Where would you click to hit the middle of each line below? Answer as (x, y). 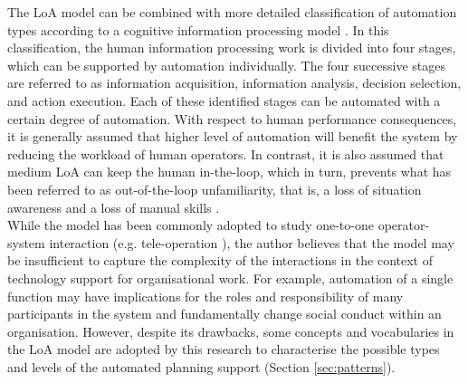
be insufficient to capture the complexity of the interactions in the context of (220, 260)
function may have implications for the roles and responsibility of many (205, 296)
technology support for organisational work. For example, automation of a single (230, 278)
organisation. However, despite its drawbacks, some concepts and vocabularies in (231, 331)
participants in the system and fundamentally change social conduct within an (224, 314)
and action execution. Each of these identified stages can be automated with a (224, 100)
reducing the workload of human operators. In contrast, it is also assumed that (226, 153)
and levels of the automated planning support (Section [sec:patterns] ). (201, 366)
